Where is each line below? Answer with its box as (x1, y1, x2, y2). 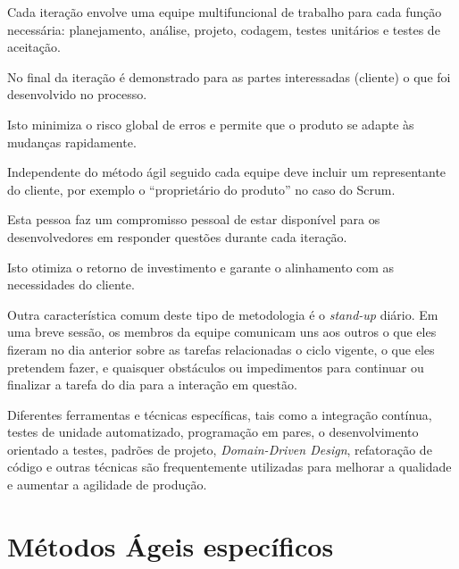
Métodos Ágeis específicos (7, 527, 334, 564)
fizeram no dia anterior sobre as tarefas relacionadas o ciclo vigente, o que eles (7, 339, 435, 358)
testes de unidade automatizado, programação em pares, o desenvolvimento (7, 423, 419, 441)
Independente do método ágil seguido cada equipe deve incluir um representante (7, 163, 446, 181)
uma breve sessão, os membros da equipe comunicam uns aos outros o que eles (7, 322, 437, 341)
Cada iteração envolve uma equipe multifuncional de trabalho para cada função (7, 3, 442, 21)
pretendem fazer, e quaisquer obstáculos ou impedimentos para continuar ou (7, 357, 424, 376)
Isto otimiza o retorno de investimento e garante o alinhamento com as (7, 257, 395, 276)
